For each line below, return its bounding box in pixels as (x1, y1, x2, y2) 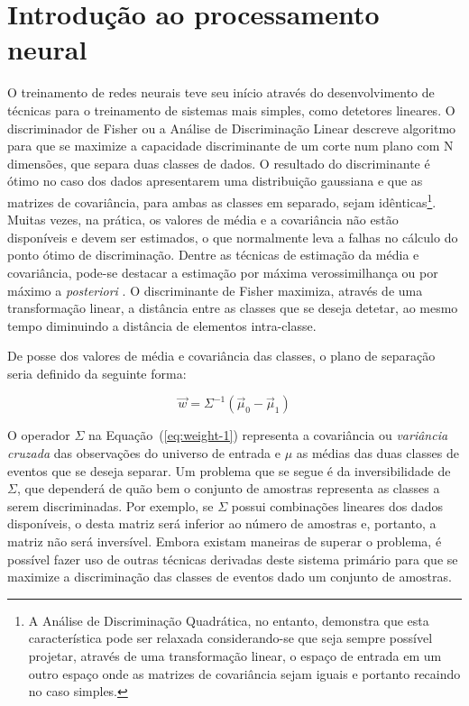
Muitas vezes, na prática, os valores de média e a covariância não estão (7, 210, 399, 229)
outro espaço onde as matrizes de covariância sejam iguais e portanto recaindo (28, 664, 461, 683)
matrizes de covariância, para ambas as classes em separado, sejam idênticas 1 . (7, 189, 437, 211)
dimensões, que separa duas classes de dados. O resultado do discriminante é (7, 153, 430, 172)
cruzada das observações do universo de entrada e (7, 444, 280, 463)
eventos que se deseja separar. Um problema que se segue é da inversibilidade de (7, 461, 451, 480)
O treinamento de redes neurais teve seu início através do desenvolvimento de (7, 83, 435, 102)
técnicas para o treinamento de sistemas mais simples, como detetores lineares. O (7, 100, 455, 119)
